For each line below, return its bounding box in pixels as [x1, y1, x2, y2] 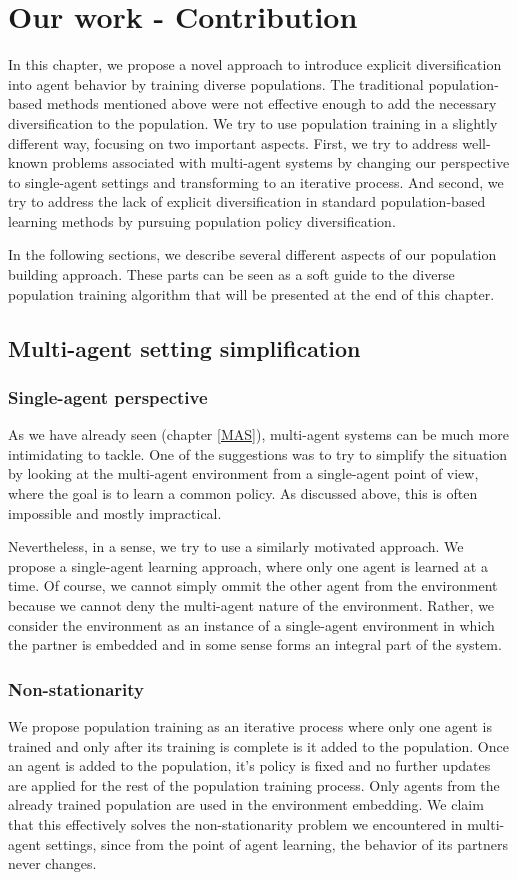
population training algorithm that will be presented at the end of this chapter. [8, 283, 495, 304]
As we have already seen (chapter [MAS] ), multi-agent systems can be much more [8, 424, 509, 445]
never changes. [8, 853, 97, 874]
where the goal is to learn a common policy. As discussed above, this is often [8, 483, 478, 504]
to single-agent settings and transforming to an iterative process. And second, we [8, 171, 504, 192]
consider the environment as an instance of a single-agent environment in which [8, 614, 495, 635]
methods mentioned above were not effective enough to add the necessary [46, 93, 497, 114]
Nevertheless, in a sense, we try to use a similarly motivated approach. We [8, 536, 464, 557]
